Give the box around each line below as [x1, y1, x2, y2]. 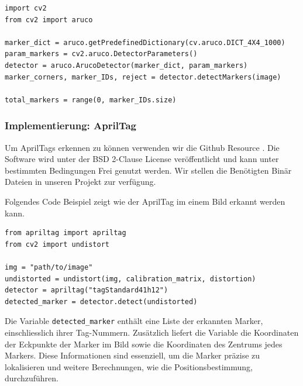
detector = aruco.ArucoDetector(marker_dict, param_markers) [5, 61, 248, 70]
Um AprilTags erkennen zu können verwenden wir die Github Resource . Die [5, 141, 280, 153]
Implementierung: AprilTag [5, 118, 136, 133]
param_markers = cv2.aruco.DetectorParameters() [5, 50, 198, 58]
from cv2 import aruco [5, 15, 93, 24]
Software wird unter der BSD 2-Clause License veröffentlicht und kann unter [5, 153, 279, 165]
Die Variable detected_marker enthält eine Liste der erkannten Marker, [5, 315, 263, 327]
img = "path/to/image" [5, 263, 93, 271]
